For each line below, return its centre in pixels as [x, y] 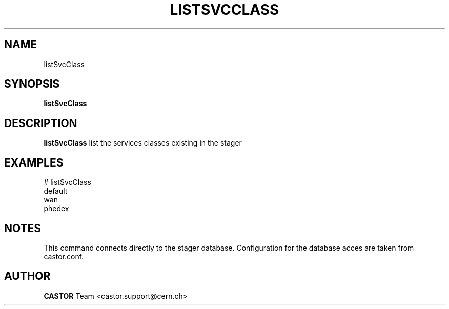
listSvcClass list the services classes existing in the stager [143, 143]
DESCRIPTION [41, 123]
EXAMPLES [34, 162]
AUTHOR [27, 276]
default [56, 191]
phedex [56, 209]
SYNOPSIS [32, 84]
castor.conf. [64, 256]
